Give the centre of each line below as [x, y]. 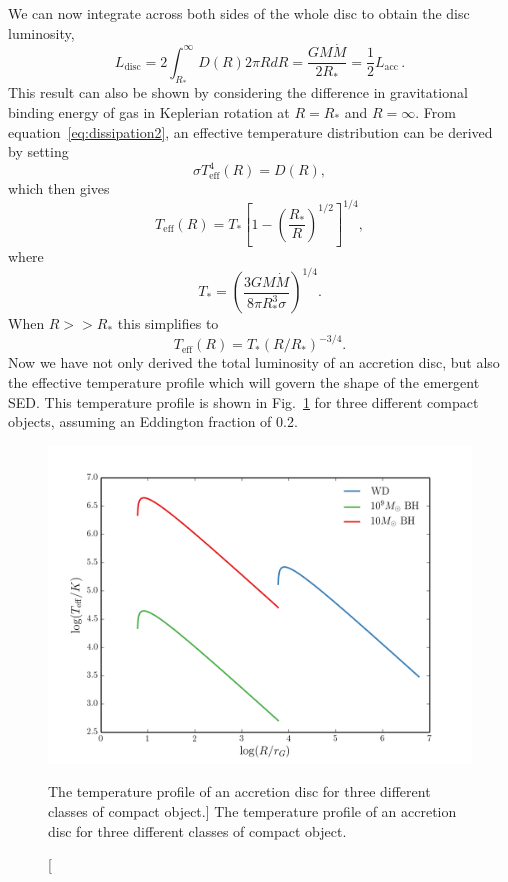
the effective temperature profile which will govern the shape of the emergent [244, 382]
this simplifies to [168, 323]
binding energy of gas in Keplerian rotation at [149, 111]
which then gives [59, 188]
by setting [38, 151]
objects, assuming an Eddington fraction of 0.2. [153, 421]
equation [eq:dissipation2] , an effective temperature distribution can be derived [250, 131]
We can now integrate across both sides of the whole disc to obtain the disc [239, 13]
